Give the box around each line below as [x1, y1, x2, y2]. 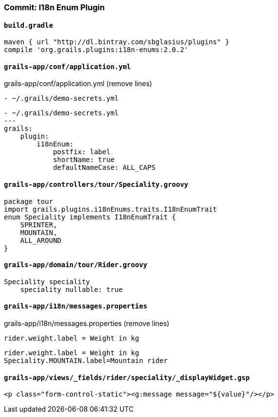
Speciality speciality [4, 277, 90, 286]
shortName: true [53, 156, 115, 164]
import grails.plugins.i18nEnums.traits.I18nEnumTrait [4, 205, 217, 213]
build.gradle [4, 21, 53, 29]
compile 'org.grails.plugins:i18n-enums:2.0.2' [4, 46, 189, 54]
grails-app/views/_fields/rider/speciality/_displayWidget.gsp [4, 373, 250, 381]
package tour [4, 197, 53, 205]
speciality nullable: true [20, 285, 123, 293]
